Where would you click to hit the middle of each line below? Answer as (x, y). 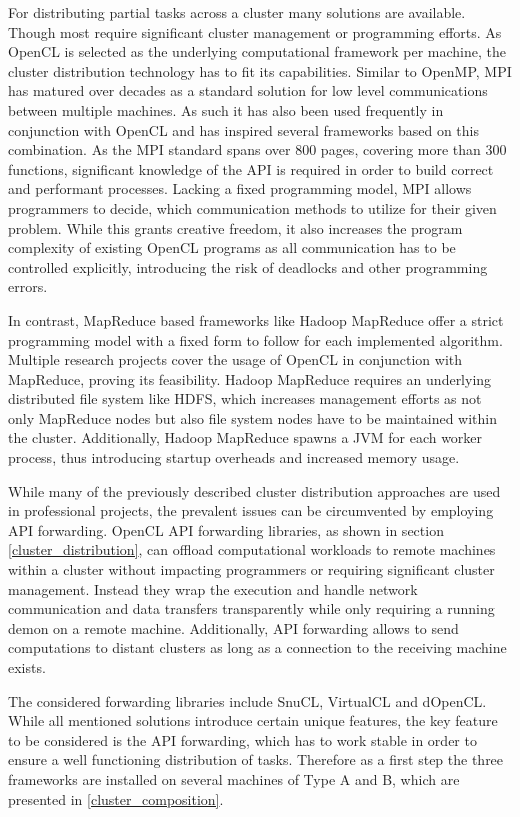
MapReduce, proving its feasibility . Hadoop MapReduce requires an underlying (250, 378)
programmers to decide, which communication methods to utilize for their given (252, 207)
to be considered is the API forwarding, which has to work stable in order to (242, 739)
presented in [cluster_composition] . (116, 798)
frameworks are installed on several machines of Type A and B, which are (234, 778)
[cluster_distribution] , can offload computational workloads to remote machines (252, 549)
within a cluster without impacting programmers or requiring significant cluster (251, 569)
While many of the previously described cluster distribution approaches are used (254, 490)
